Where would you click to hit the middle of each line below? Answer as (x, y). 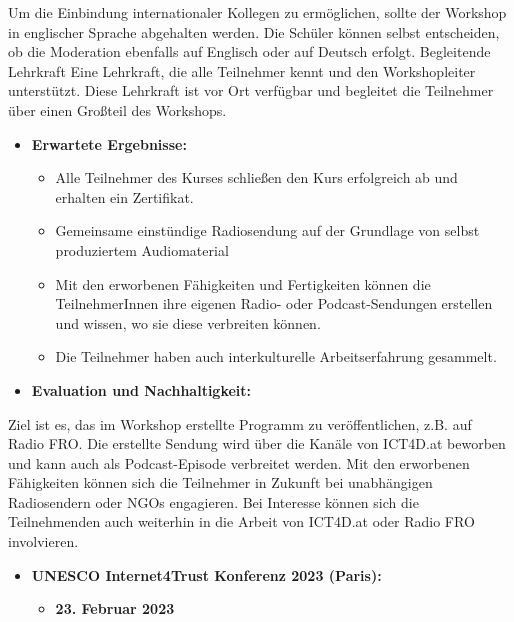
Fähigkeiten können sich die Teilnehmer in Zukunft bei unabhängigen (220, 482)
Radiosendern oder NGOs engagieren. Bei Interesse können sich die (213, 501)
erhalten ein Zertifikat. (124, 196)
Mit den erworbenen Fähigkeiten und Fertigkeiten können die (243, 283)
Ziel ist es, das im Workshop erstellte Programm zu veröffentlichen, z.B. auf (240, 423)
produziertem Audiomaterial (142, 249)
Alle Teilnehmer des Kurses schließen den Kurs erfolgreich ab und (256, 177)
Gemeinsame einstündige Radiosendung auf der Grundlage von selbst (267, 230)
